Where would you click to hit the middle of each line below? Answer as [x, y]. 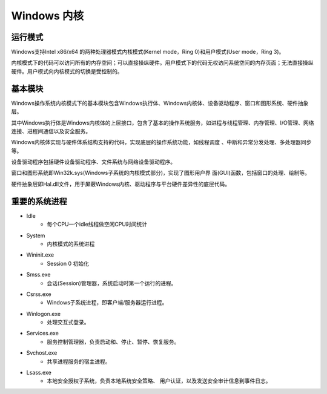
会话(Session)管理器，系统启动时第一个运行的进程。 [112, 283]
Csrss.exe [39, 294]
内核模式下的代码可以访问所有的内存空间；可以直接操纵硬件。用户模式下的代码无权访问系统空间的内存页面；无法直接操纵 [162, 63]
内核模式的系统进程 [71, 244]
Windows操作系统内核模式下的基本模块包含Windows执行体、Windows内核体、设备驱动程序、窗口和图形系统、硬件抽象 [160, 103]
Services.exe [42, 333]
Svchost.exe [42, 353]
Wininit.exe [40, 255]
